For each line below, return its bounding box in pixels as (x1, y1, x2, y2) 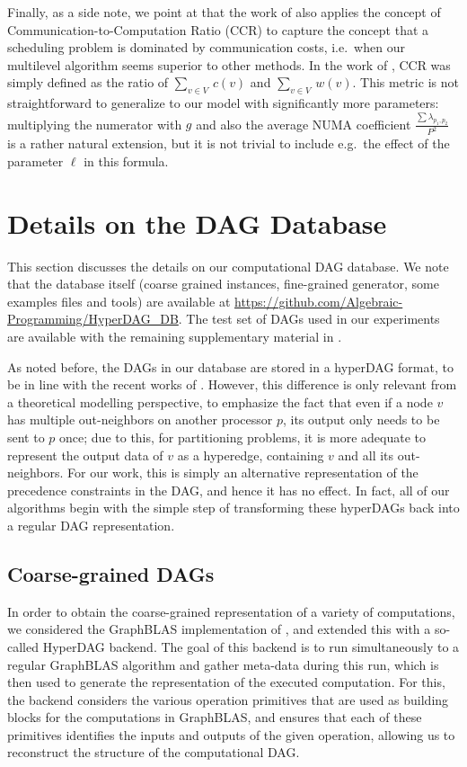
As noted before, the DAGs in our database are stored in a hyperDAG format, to (7, 357, 454, 376)
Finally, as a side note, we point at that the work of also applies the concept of (7, 3, 441, 21)
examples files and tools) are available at (7, 291, 231, 310)
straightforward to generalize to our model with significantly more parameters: (7, 94, 439, 112)
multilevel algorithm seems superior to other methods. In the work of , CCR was (7, 55, 451, 74)
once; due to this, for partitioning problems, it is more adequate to (59, 427, 427, 446)
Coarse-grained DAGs (7, 559, 215, 587)
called (7, 637, 39, 656)
